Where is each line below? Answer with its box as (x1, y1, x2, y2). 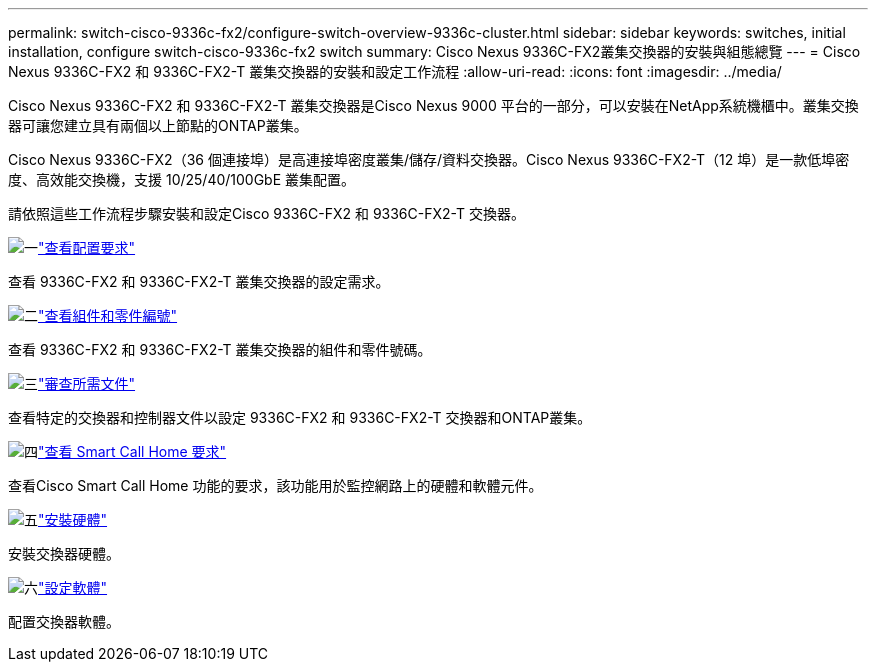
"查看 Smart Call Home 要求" (38, 443, 227, 460)
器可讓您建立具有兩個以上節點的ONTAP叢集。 (8, 117, 308, 134)
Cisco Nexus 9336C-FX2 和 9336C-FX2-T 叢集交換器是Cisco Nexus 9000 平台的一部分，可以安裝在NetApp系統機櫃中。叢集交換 (8, 97, 859, 114)
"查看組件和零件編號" (38, 307, 178, 324)
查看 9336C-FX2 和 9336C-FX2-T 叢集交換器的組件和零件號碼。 (8, 341, 432, 358)
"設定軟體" (38, 579, 108, 596)
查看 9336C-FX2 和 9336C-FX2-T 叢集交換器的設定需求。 (8, 273, 390, 290)
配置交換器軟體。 (8, 613, 120, 630)
